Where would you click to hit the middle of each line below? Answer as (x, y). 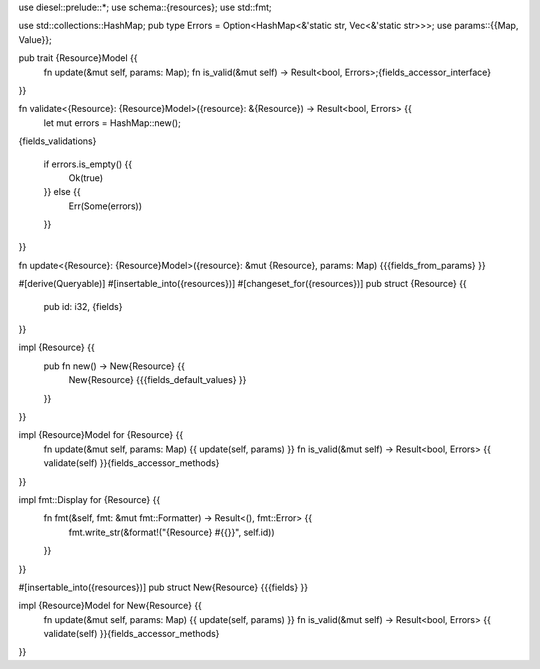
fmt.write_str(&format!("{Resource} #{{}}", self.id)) (171, 532)
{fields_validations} (57, 141)
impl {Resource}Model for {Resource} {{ (101, 435)
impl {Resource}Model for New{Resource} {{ (110, 606)
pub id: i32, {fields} (83, 306)
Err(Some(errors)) (105, 206)
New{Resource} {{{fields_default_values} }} (157, 380)
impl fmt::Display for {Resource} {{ (89, 499)
